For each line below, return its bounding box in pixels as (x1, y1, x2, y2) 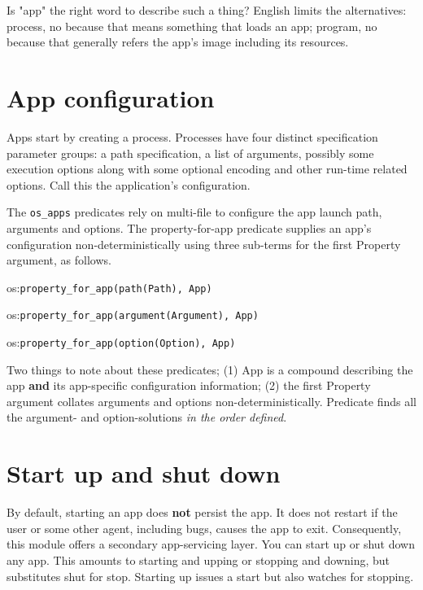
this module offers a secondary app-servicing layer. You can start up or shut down (7, 535, 415, 553)
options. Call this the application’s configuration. (7, 176, 251, 193)
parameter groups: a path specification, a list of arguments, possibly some (7, 144, 374, 161)
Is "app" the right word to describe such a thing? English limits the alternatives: (7, 2, 407, 18)
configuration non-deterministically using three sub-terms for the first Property (7, 235, 401, 252)
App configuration (7, 81, 215, 114)
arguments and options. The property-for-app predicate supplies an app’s (7, 219, 372, 236)
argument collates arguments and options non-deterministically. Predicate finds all (7, 392, 416, 409)
